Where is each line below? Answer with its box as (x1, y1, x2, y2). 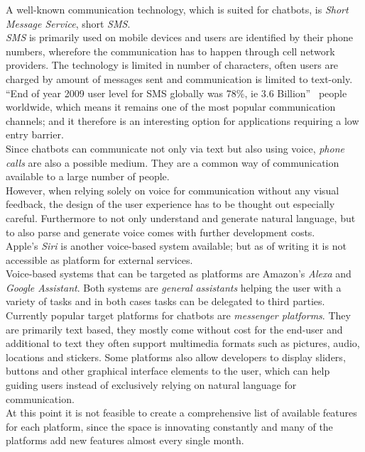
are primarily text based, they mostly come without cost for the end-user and (6, 321, 343, 336)
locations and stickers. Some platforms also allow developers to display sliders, (6, 349, 346, 364)
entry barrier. (6, 127, 64, 142)
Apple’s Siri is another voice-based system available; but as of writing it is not (6, 238, 347, 253)
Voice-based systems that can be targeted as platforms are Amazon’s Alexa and (6, 266, 352, 281)
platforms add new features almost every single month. (6, 433, 244, 448)
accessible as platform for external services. (6, 252, 193, 267)
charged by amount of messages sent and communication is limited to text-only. (6, 71, 353, 86)
